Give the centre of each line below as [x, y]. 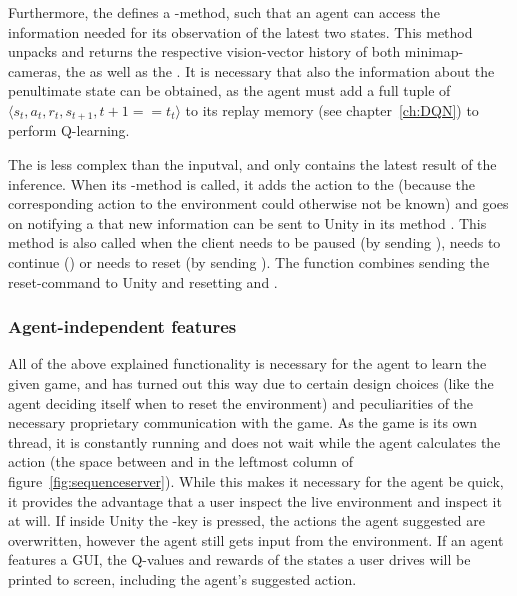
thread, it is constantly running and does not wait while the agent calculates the [254, 441]
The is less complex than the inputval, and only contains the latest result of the [252, 164]
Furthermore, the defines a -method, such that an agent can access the [224, 12]
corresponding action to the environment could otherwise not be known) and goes [258, 203]
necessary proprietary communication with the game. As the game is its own [243, 422]
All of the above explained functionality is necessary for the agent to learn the [247, 363]
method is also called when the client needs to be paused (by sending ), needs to [254, 242]
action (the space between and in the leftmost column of [181, 461]
